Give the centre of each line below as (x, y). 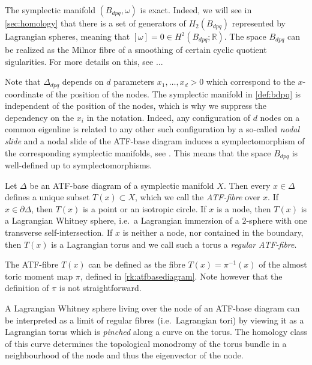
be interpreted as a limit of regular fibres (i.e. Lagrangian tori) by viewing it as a (154, 320)
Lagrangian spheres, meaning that (67, 36)
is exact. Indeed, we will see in (196, 10)
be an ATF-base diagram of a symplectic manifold (122, 185)
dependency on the (40, 117)
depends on (83, 81)
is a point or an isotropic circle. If (145, 208)
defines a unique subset (47, 197)
